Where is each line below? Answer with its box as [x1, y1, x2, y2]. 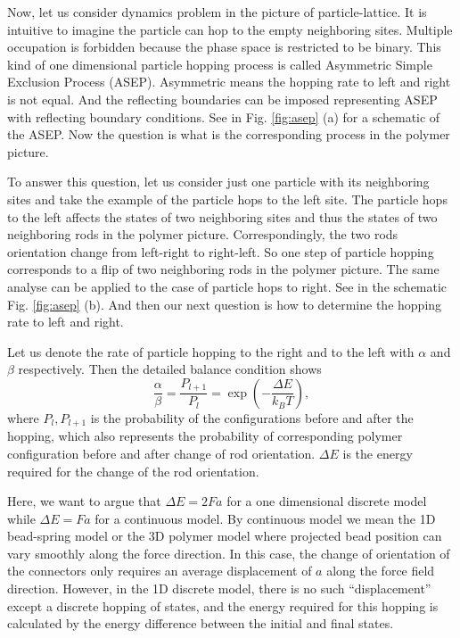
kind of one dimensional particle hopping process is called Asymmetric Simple [7, 54, 432, 73]
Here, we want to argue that [7, 492, 161, 510]
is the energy [342, 443, 413, 462]
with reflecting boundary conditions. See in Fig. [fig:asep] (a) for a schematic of [7, 107, 440, 126]
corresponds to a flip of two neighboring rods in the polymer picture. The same [7, 260, 439, 278]
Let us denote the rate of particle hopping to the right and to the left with [7, 342, 415, 360]
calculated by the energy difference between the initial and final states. [7, 614, 394, 633]
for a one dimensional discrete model [226, 492, 427, 510]
